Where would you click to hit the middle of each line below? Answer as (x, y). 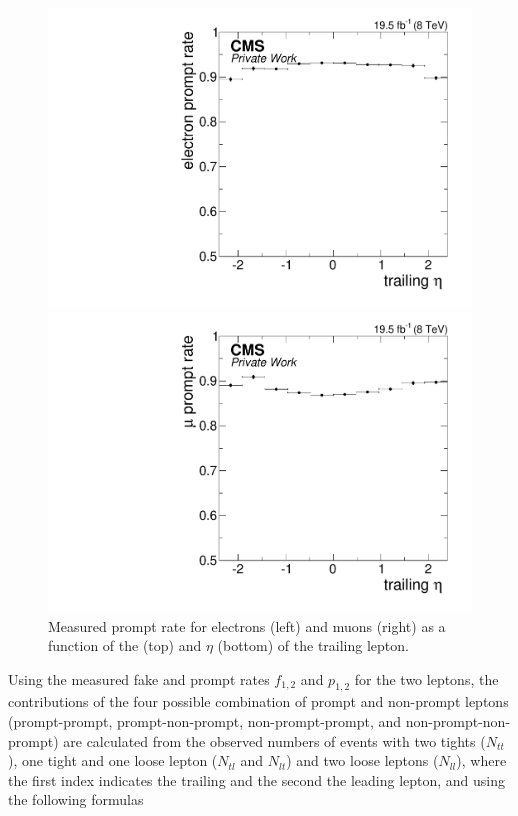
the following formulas (76, 799)
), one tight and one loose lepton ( (113, 760)
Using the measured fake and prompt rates (139, 678)
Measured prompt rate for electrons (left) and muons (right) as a (247, 625)
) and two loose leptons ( (362, 760)
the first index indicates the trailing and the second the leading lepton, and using (257, 779)
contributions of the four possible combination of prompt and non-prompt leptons (258, 701)
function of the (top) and (125, 645)
